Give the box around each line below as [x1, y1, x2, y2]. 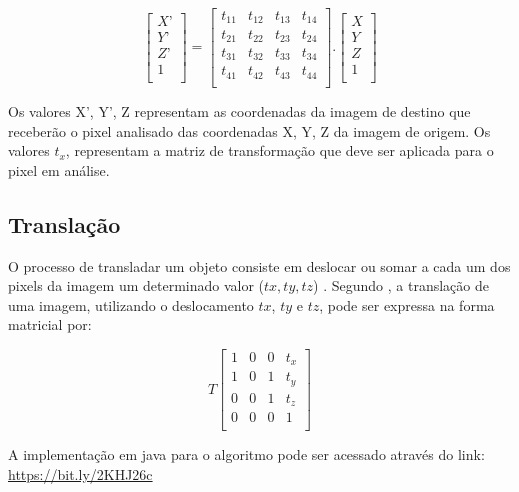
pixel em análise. [8, 159, 110, 180]
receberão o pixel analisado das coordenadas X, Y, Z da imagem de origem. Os [8, 120, 491, 141]
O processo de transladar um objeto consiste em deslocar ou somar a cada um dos [8, 255, 511, 276]
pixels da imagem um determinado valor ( [8, 275, 265, 296]
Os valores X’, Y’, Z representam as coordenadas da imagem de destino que [8, 100, 471, 121]
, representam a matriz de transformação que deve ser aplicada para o [65, 140, 494, 161]
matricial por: [8, 314, 92, 335]
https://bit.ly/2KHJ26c [8, 464, 153, 485]
